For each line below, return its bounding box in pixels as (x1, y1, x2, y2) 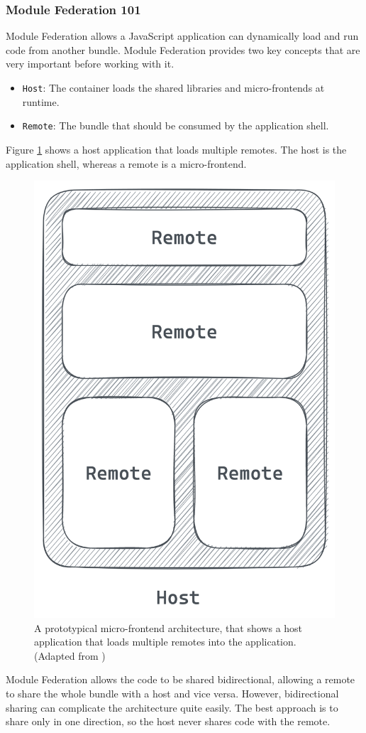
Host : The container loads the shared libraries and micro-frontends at (22, 80, 325, 95)
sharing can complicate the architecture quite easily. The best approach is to (6, 700, 338, 715)
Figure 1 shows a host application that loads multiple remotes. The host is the (6, 141, 347, 156)
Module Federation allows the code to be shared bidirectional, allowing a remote (6, 672, 355, 687)
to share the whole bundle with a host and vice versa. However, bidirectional (6, 686, 339, 701)
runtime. (22, 94, 60, 109)
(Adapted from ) (34, 648, 106, 663)
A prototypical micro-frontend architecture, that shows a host (34, 620, 303, 635)
